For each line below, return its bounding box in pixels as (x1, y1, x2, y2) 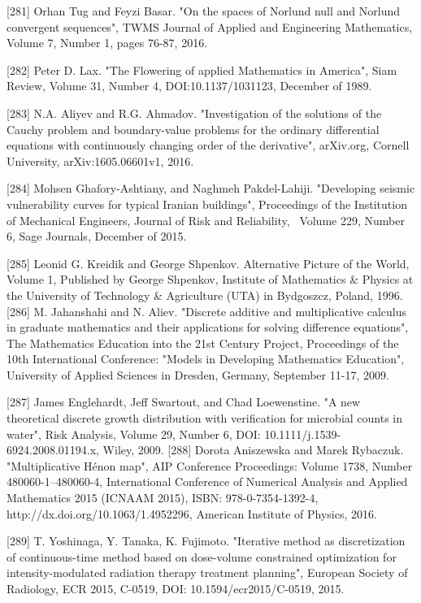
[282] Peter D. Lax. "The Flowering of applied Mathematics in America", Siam (7, 61, 397, 78)
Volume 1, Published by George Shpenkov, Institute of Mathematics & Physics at (7, 271, 414, 288)
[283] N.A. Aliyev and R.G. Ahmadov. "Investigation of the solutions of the (7, 104, 382, 121)
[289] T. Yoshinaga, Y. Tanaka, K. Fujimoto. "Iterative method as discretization (7, 532, 406, 549)
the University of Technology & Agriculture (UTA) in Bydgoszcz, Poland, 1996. (7, 286, 403, 303)
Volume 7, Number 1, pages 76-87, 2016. (7, 34, 208, 51)
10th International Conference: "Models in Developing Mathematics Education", (7, 350, 405, 367)
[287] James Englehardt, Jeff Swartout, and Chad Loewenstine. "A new (7, 393, 361, 410)
